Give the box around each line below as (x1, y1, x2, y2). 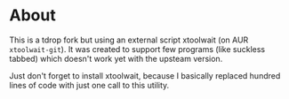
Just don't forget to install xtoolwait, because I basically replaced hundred (9, 70, 281, 80)
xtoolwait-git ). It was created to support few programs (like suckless (9, 43, 266, 54)
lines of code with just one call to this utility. (9, 80, 170, 90)
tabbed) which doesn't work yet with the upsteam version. (9, 53, 223, 64)
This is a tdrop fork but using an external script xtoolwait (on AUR (9, 34, 249, 45)
